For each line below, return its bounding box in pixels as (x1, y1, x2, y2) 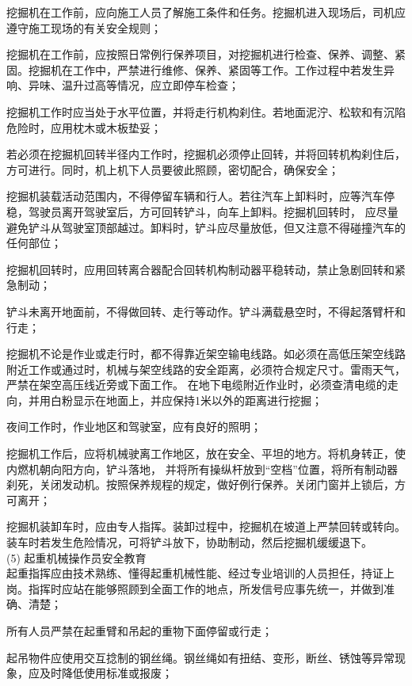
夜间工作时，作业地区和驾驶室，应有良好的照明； (6, 418, 261, 435)
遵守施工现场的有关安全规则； (6, 19, 162, 36)
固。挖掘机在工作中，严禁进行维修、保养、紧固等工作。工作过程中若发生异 (6, 61, 395, 78)
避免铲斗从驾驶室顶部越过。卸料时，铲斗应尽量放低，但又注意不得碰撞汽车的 (6, 219, 406, 235)
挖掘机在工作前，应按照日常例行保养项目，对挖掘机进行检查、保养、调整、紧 (6, 46, 406, 63)
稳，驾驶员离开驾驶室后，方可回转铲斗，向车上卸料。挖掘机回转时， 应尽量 (6, 203, 399, 219)
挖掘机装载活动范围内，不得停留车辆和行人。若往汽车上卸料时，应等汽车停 (6, 188, 395, 204)
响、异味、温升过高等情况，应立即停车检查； (6, 77, 239, 93)
